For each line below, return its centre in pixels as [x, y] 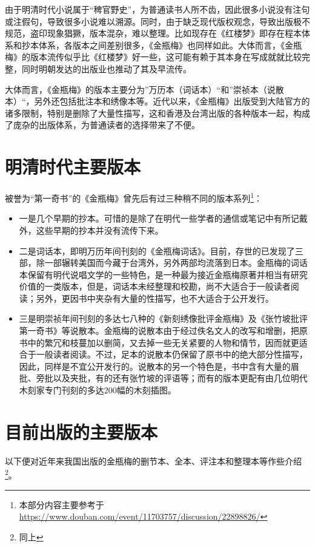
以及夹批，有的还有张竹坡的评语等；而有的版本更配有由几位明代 [180, 378]
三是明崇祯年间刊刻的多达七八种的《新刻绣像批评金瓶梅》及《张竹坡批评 [163, 318]
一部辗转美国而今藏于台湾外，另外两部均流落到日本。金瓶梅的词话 [176, 263]
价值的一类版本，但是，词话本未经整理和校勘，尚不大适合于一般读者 [155, 286]
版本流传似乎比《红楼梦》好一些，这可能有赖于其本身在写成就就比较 [166, 57]
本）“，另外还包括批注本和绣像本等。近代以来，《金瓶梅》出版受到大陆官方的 [157, 101]
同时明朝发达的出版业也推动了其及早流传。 [106, 68]
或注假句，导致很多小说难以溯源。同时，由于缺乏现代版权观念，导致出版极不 [157, 21]
